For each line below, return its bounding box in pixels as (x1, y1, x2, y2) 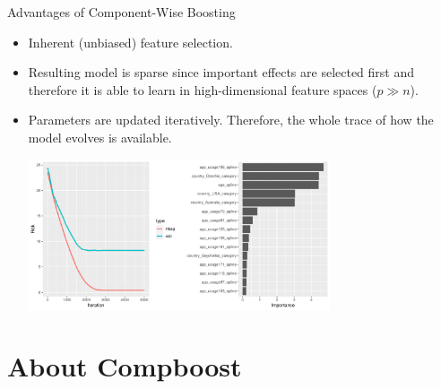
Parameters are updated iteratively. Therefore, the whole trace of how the (28, 110, 434, 129)
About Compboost (7, 348, 242, 385)
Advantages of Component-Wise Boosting (7, 3, 236, 21)
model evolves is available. (28, 127, 172, 146)
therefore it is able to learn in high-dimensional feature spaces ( (28, 80, 377, 99)
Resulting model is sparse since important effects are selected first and (28, 63, 415, 82)
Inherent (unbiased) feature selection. (28, 32, 233, 51)
